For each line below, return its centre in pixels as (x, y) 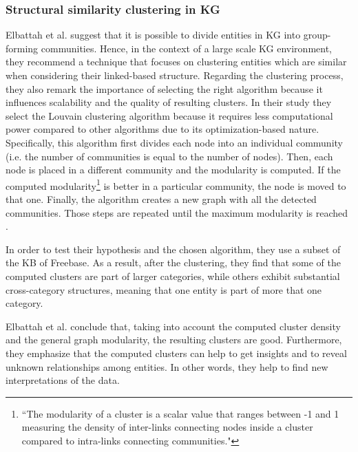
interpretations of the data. (63, 380)
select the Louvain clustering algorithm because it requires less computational (169, 115)
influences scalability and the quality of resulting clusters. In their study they (169, 102)
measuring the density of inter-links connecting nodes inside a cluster (167, 427)
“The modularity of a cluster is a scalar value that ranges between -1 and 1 (180, 413)
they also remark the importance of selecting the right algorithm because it (164, 88)
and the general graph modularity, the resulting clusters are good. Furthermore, (174, 340)
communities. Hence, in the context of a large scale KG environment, (186, 48)
